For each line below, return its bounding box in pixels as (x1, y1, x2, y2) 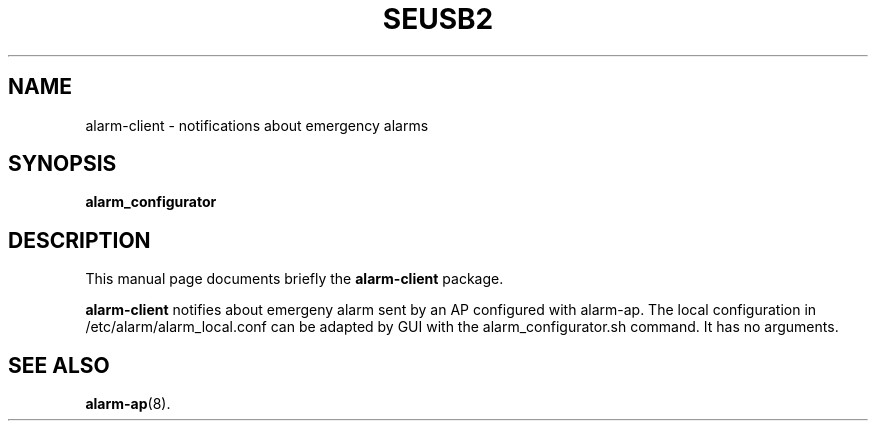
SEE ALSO (8, 352, 110, 378)
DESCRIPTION (8, 227, 151, 253)
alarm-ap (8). (85, 395, 171, 413)
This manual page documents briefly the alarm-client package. (85, 270, 504, 288)
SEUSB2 (382, 2, 494, 36)
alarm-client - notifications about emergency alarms (85, 116, 429, 134)
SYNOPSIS (8, 151, 117, 177)
